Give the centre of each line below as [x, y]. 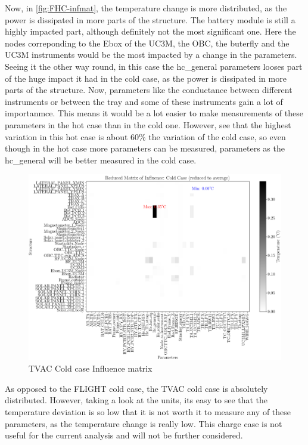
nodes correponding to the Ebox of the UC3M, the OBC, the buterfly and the [147, 43]
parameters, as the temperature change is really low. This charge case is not [144, 423]
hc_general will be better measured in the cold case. [101, 160]
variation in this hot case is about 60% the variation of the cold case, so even [145, 136]
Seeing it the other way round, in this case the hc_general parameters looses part [154, 66]
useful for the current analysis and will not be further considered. [124, 435]
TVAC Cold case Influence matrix [91, 368]
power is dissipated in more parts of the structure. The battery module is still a [150, 19]
